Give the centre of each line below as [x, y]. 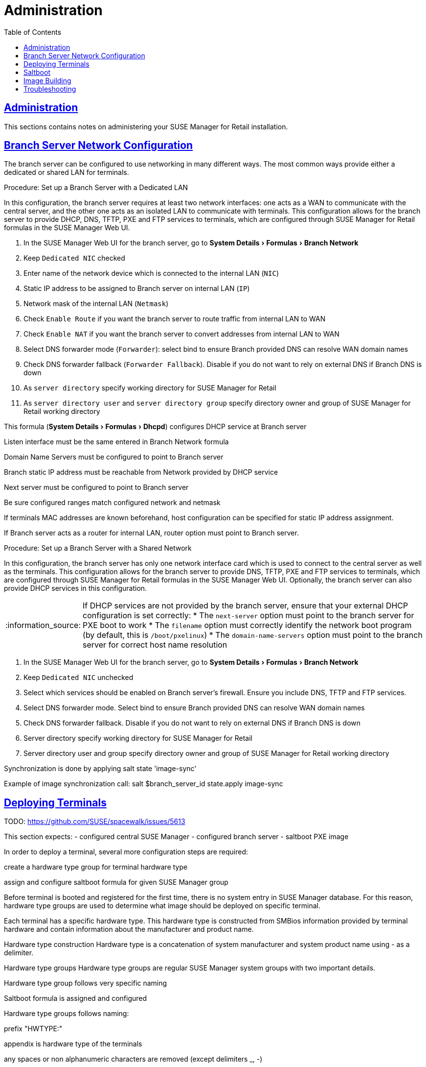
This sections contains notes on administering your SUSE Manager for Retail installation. [146, 126]
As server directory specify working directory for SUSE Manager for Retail [150, 388]
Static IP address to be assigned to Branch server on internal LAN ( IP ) [137, 289]
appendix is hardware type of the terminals [73, 1044]
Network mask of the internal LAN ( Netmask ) [96, 304]
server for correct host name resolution [155, 645]
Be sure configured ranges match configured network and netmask [112, 503]
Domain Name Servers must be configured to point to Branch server [114, 457]
